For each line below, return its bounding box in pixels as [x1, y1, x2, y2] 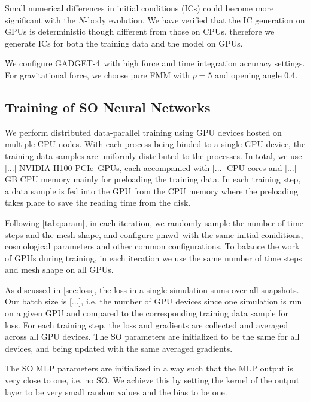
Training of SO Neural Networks [5, 98, 211, 116]
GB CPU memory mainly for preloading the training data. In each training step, [5, 173, 301, 185]
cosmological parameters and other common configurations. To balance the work [5, 240, 300, 252]
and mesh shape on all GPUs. [5, 263, 114, 276]
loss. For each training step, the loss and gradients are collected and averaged [5, 318, 288, 331]
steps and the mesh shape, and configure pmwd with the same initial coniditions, [5, 228, 303, 240]
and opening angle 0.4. [215, 68, 298, 81]
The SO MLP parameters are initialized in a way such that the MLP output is [5, 362, 293, 374]
